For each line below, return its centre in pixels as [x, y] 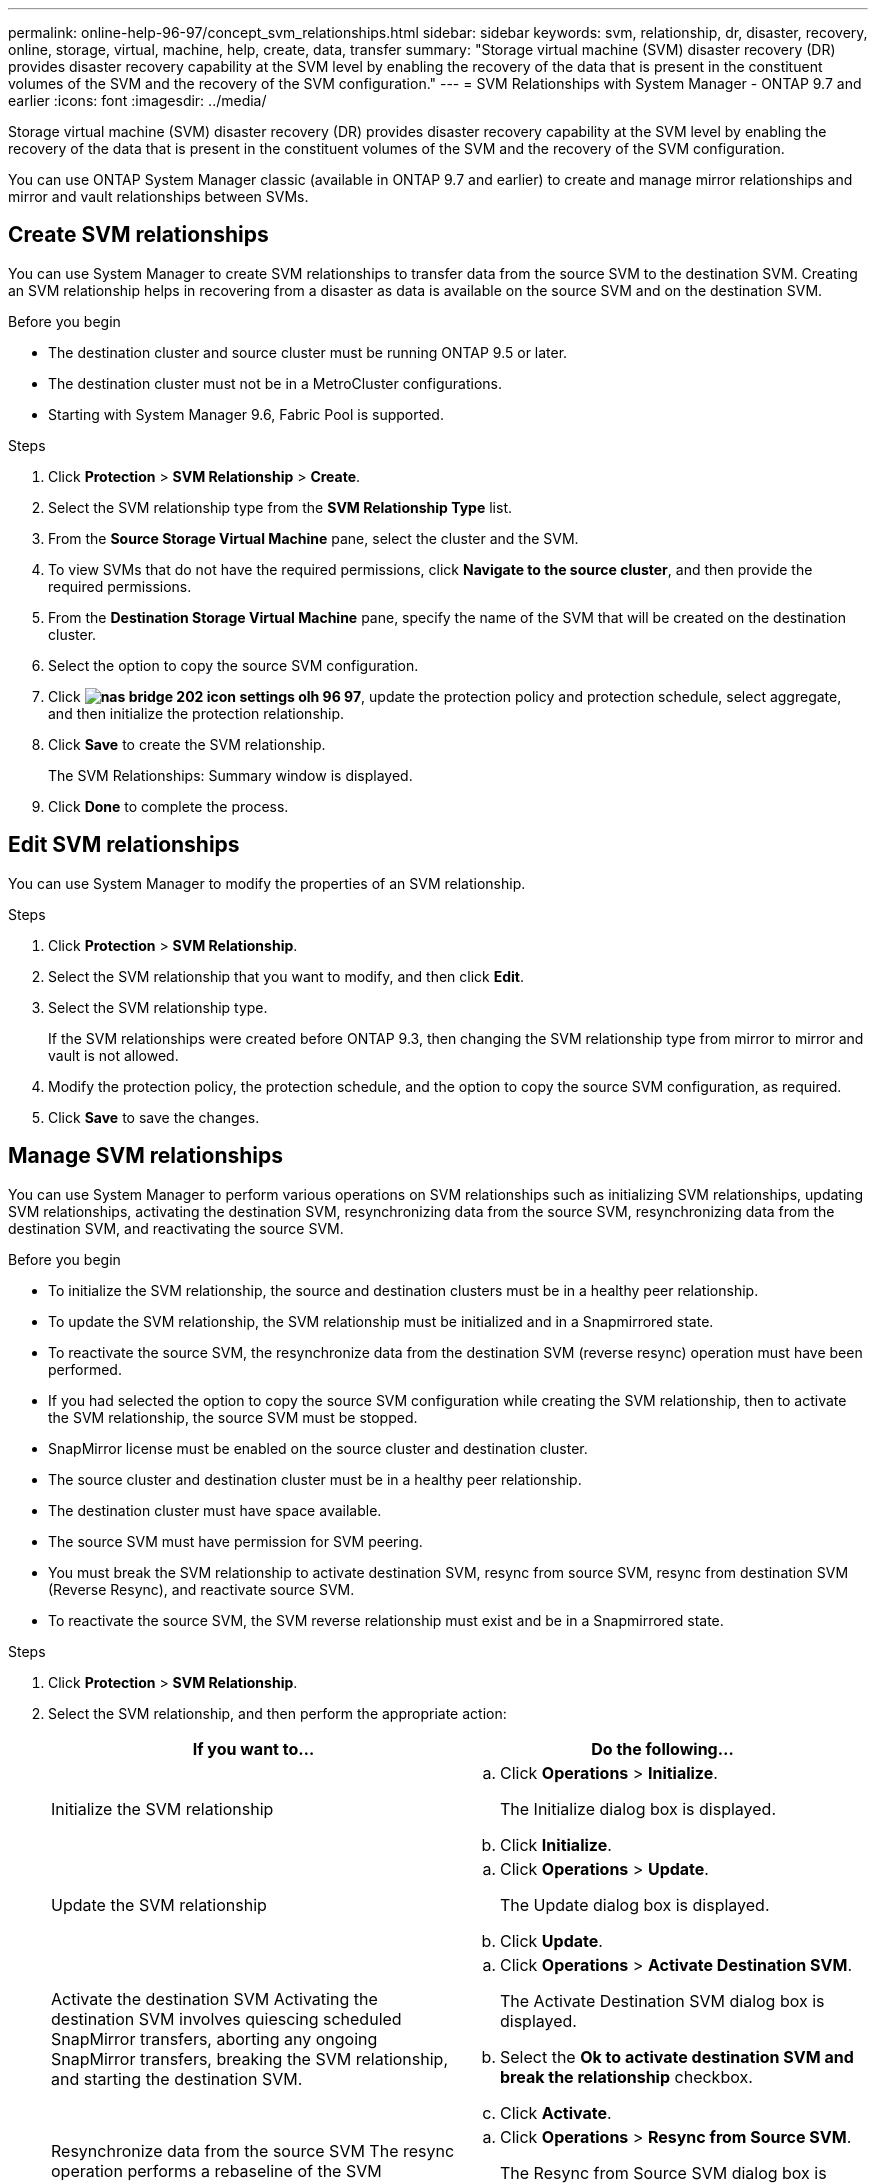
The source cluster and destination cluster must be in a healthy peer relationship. [315, 1479]
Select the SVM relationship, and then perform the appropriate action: [277, 1713]
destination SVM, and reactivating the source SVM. [176, 1228]
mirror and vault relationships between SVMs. [158, 196]
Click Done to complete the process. [168, 806]
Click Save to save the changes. [154, 1117]
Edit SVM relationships [124, 845]
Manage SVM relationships [146, 1156]
